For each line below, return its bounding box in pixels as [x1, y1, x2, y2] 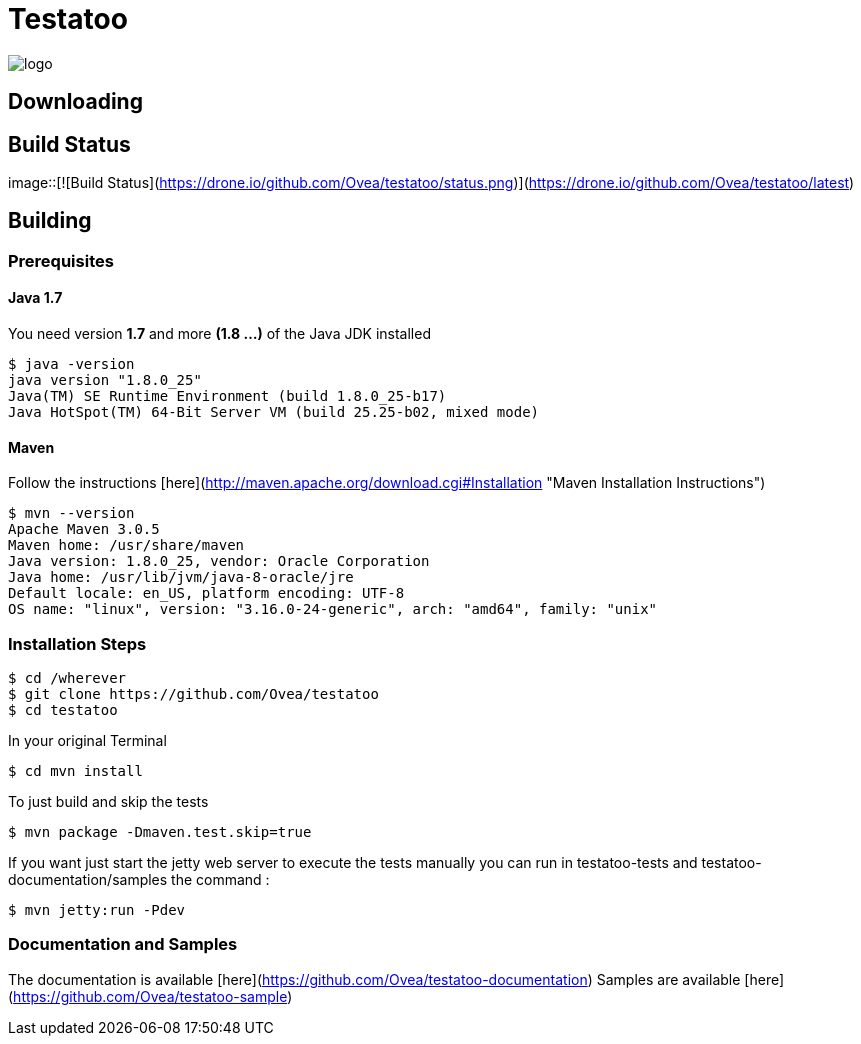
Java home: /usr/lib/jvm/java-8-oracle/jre [8, 569, 354, 586]
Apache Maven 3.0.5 [8, 521, 160, 538]
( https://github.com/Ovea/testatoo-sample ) [8, 987, 293, 1005]
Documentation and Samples [8, 934, 238, 955]
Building [8, 208, 92, 234]
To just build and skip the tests [8, 793, 209, 811]
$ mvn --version [8, 505, 135, 522]
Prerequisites [8, 250, 114, 271]
